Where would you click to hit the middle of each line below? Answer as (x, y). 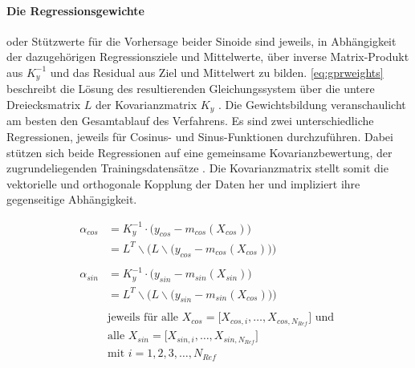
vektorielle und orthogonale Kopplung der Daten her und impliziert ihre (183, 183)
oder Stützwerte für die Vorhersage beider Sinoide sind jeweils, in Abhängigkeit (201, 40)
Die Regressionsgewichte (75, 10)
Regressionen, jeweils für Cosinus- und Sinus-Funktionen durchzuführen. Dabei (200, 137)
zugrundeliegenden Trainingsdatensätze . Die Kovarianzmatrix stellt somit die (197, 168)
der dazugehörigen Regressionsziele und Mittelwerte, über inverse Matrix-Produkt (208, 57)
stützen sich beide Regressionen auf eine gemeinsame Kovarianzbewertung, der (199, 152)
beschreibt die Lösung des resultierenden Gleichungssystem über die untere (191, 89)
